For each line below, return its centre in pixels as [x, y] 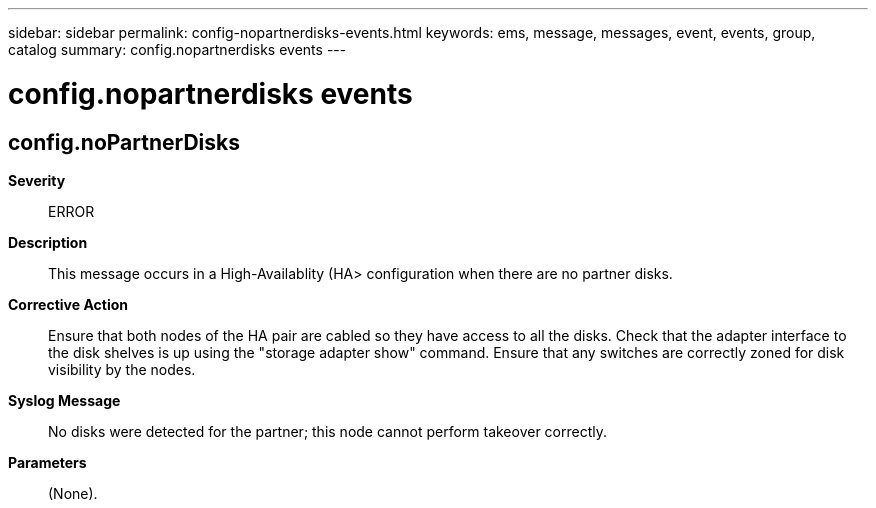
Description [48, 242]
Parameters [47, 462]
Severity [37, 180]
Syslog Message [64, 400]
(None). [73, 493]
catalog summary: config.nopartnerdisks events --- [177, 49]
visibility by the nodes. [122, 369]
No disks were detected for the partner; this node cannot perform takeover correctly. [328, 431]
